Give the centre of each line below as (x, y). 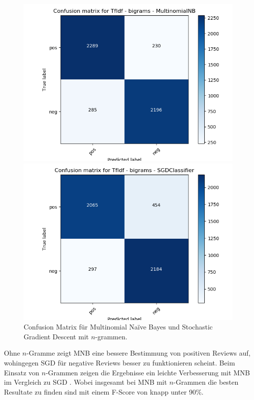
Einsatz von (22, 372)
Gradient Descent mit (56, 336)
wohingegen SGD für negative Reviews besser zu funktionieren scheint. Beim (120, 362)
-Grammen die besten (206, 382)
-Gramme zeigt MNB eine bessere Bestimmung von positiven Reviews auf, (138, 353)
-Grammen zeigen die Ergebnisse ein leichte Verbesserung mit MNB (148, 372)
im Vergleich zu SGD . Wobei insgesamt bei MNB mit (86, 382)
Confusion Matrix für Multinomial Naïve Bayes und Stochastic (118, 327)
